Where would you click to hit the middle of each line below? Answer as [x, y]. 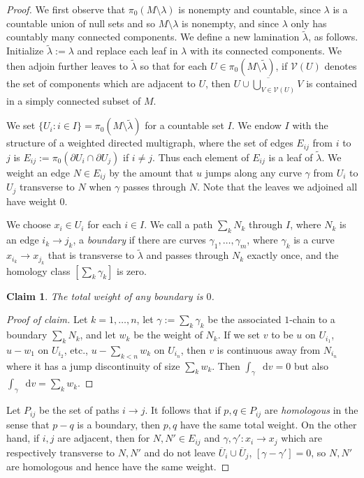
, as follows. [333, 37]
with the [310, 125]
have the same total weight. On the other [268, 424]
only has [309, 23]
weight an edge [38, 172]
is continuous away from [269, 349]
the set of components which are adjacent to [101, 83]
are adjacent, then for [104, 438]
